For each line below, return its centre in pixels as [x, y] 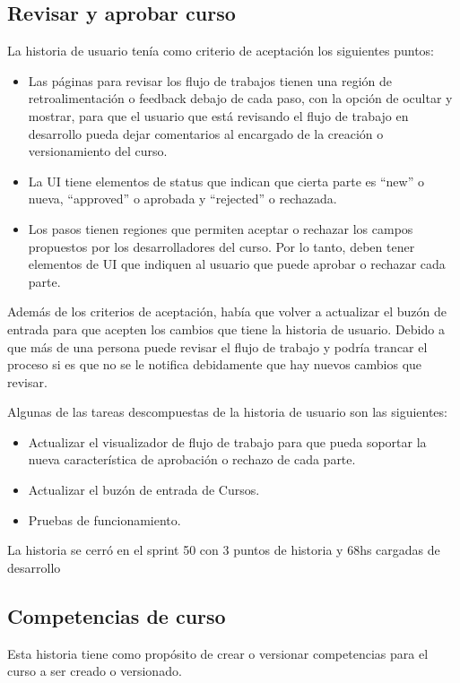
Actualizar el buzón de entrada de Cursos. [144, 490]
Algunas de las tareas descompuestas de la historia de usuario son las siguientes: [227, 412]
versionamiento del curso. [98, 151]
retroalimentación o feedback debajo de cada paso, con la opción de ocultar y [240, 98]
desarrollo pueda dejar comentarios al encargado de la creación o [206, 133]
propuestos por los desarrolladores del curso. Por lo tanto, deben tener [221, 246]
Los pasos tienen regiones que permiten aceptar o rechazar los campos [221, 228]
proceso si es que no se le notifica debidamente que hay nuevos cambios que [215, 364]
